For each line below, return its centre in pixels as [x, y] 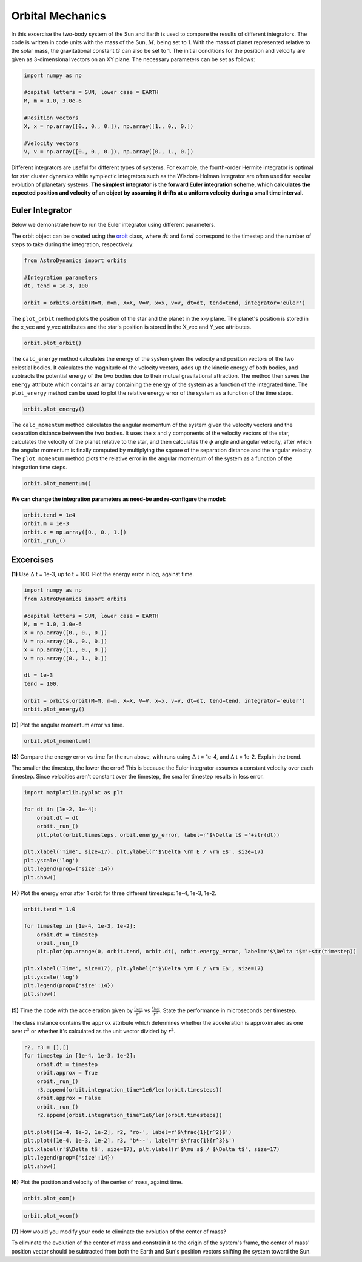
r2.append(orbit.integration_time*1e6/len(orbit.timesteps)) [129, 1115]
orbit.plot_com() [50, 1198]
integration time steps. [39, 467]
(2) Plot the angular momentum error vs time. [68, 725]
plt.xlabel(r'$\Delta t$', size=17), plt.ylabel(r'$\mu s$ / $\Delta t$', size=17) [152, 1149]
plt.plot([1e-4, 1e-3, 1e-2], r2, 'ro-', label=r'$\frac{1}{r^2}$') [128, 1132]
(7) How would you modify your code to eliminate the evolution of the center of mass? [119, 1232]
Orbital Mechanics [59, 16]
